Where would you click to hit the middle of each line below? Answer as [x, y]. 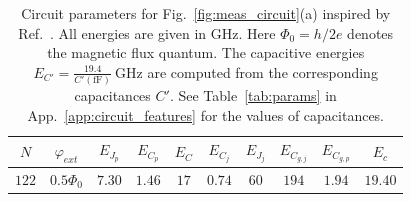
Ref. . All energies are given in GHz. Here [147, 32]
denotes [370, 32]
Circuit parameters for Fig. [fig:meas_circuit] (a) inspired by [206, 13]
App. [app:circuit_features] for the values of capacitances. [206, 114]
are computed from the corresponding [262, 71]
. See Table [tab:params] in [253, 95]
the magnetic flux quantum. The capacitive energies [206, 52]
